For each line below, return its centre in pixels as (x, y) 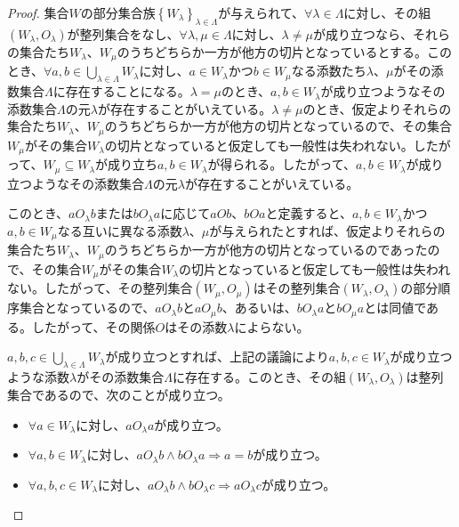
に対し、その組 (387, 12)
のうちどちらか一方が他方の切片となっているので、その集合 (278, 126)
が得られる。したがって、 (282, 164)
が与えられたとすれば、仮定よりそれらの (327, 230)
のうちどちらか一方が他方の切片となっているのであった (266, 250)
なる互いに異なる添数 (120, 230)
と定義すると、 (309, 213)
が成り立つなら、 (362, 33)
